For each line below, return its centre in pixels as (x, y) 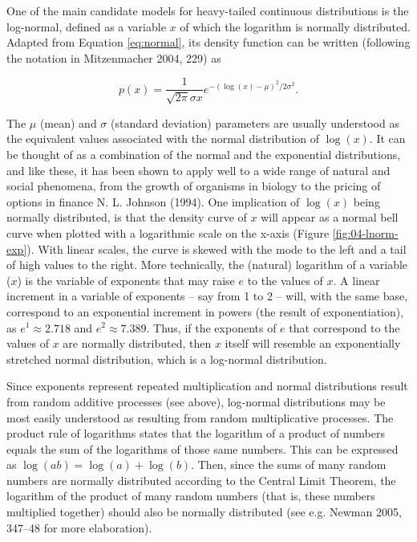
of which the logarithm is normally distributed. (295, 26)
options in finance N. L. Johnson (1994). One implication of (153, 201)
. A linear (356, 280)
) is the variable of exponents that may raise (126, 280)
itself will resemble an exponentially (313, 343)
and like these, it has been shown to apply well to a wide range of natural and (198, 170)
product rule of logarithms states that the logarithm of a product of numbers (196, 433)
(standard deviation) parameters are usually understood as (255, 122)
